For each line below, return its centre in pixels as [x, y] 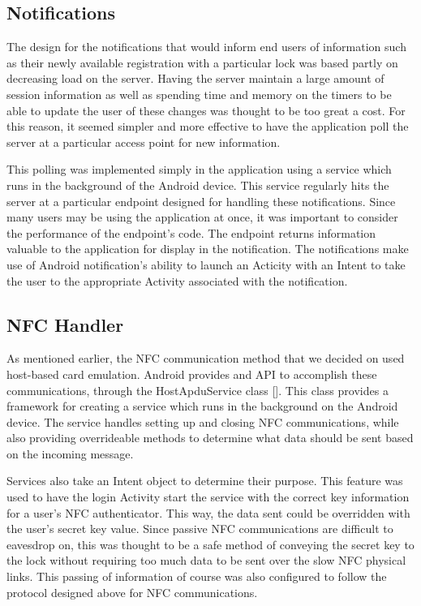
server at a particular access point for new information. [144, 142]
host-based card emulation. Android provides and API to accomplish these [192, 374]
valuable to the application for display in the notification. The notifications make [208, 249]
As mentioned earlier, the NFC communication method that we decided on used [206, 358]
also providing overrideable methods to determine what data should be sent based [210, 438]
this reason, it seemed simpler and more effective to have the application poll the [208, 126]
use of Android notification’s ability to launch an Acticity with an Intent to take [206, 264]
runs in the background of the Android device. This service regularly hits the [198, 185]
